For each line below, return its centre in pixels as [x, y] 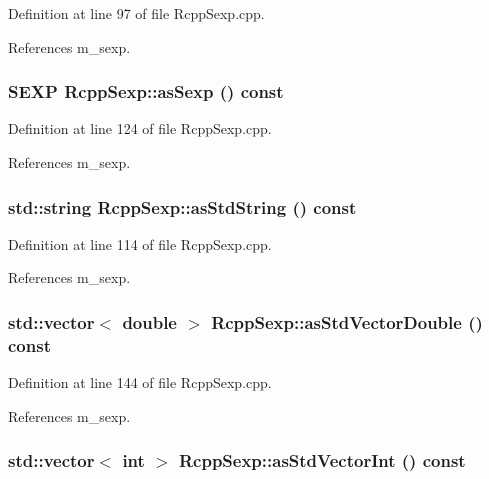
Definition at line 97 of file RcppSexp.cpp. [136, 13]
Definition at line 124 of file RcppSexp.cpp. [140, 128]
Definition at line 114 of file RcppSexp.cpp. [140, 243]
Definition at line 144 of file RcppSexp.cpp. [140, 382]
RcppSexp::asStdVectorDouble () [347, 321]
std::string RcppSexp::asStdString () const [182, 206]
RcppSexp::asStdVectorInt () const [322, 460]
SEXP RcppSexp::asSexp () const [146, 91]
